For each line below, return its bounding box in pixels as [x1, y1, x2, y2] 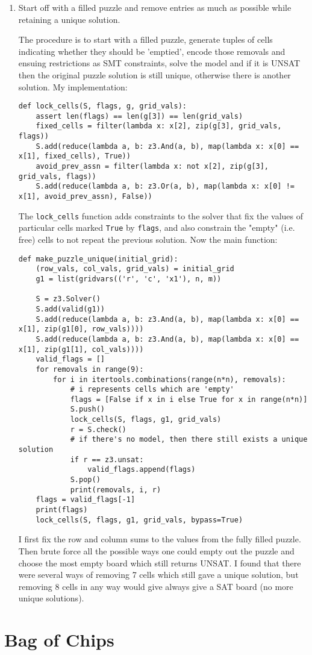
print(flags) [36, 506, 88, 515]
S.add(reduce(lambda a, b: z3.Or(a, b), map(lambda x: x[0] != [36, 182, 295, 191]
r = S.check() [70, 425, 126, 434]
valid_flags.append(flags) [87, 465, 196, 474]
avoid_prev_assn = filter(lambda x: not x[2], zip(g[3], [36, 162, 269, 171]
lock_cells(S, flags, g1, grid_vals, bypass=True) [36, 515, 243, 524]
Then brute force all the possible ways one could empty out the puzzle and [18, 544, 295, 557]
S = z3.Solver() [36, 295, 101, 304]
